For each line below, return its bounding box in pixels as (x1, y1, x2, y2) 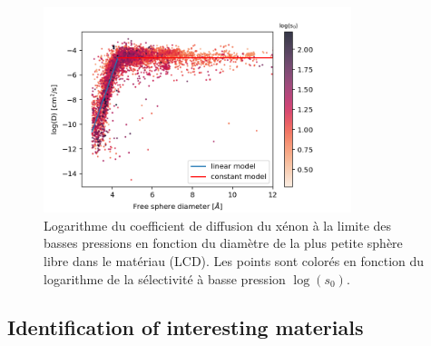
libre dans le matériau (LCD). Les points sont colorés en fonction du (44, 251, 425, 270)
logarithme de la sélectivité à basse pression (44, 269, 286, 288)
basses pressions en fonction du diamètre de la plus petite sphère (44, 233, 403, 252)
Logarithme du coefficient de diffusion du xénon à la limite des (44, 215, 392, 234)
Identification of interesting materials (7, 313, 364, 341)
